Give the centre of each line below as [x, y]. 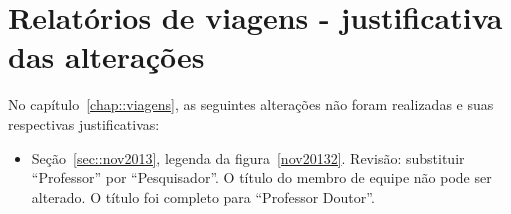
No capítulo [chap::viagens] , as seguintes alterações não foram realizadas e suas [251, 104]
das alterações [106, 56]
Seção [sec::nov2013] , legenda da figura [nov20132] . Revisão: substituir [248, 157]
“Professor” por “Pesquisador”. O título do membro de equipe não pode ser [261, 177]
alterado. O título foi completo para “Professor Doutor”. [203, 196]
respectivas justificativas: [84, 123]
